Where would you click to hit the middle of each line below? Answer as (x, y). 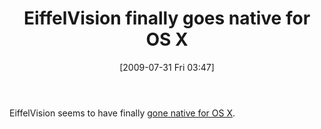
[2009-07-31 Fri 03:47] (167, 67)
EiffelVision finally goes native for (167, 18)
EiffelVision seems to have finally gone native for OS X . (122, 113)
